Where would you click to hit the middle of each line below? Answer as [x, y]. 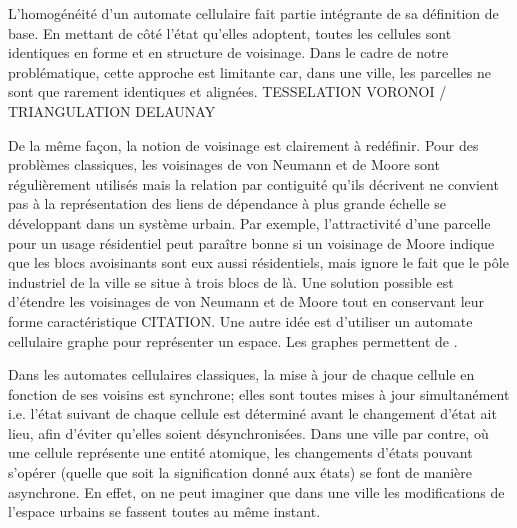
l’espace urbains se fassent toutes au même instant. [164, 511]
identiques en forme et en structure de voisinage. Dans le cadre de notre [228, 52]
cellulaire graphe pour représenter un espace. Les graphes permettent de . [233, 340]
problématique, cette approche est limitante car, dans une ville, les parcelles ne [250, 71]
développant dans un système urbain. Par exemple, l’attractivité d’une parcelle [249, 222]
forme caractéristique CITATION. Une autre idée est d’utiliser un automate [240, 320]
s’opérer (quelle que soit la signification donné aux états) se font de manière [240, 472]
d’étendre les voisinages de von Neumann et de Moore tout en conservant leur [246, 301]
